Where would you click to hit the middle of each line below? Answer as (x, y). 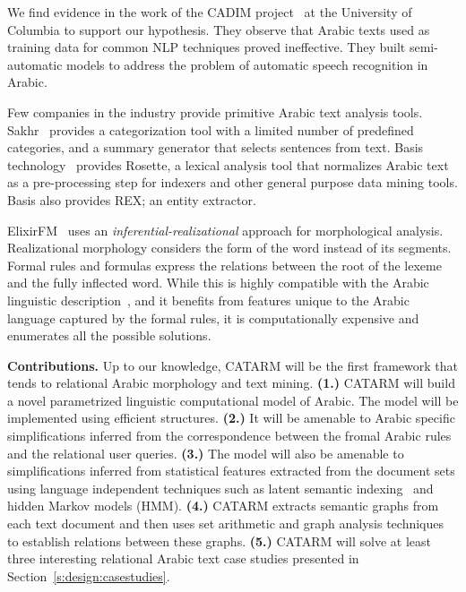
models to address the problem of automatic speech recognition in (247, 64)
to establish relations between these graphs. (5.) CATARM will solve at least (220, 541)
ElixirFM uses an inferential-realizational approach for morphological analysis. (225, 230)
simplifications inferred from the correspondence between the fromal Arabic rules (229, 436)
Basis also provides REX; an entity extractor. (132, 199)
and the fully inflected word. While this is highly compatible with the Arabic (218, 283)
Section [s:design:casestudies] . (89, 575)
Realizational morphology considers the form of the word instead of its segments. (229, 248)
